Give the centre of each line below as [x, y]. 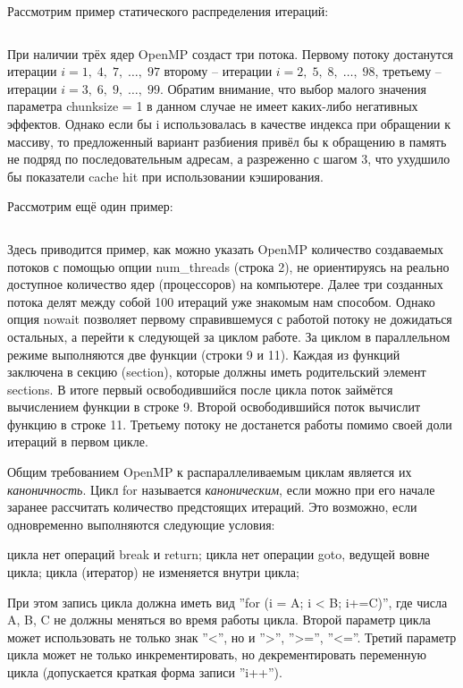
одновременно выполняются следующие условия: [141, 524]
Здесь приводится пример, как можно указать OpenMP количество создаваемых [226, 248]
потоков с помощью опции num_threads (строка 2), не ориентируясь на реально [228, 266]
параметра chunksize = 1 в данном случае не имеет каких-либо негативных [213, 106]
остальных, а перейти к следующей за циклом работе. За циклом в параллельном [229, 336]
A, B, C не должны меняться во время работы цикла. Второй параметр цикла [219, 620]
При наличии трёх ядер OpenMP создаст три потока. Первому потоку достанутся [231, 53]
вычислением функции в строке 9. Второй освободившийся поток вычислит [214, 407]
